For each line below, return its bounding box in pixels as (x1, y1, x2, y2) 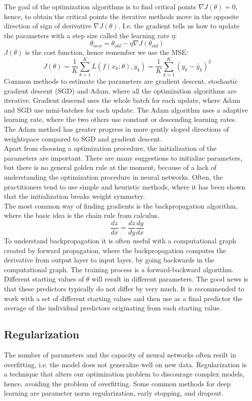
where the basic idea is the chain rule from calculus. (4, 210, 160, 220)
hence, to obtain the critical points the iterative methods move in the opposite (4, 11, 239, 21)
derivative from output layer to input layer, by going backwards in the (4, 255, 215, 265)
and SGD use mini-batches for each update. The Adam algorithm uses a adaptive (4, 104, 248, 115)
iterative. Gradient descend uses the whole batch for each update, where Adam (4, 95, 241, 105)
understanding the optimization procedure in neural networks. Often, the (4, 172, 223, 182)
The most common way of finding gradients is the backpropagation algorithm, (4, 200, 238, 211)
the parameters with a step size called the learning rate (4, 30, 169, 40)
